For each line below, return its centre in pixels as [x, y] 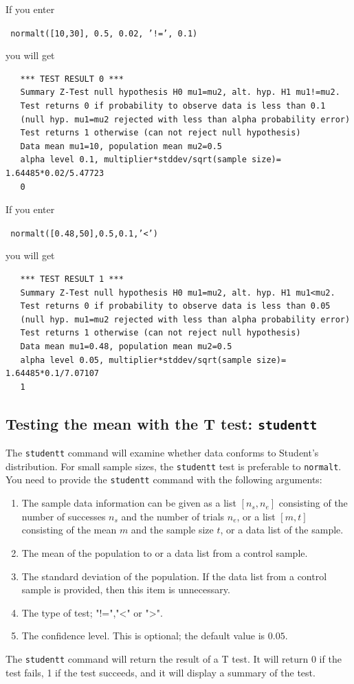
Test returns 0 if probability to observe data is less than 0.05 [175, 306]
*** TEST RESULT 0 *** [72, 79]
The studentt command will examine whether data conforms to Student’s [162, 453]
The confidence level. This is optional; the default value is [143, 636]
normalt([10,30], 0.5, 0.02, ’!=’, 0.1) [104, 33]
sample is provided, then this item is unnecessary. [126, 589]
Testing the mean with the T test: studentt [162, 423]
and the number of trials [173, 516]
